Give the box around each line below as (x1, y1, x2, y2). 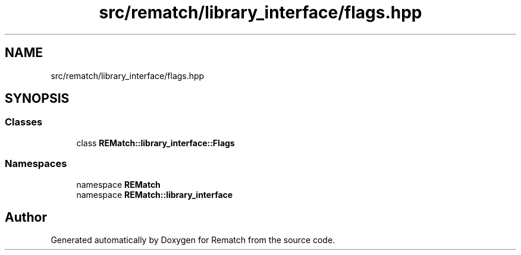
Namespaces (5, 158, 67, 170)
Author (5, 209, 47, 225)
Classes (5, 116, 43, 128)
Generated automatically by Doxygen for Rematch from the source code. (51, 235, 335, 245)
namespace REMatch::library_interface (76, 189, 233, 200)
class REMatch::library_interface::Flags (76, 137, 235, 148)
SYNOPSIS (5, 91, 70, 106)
